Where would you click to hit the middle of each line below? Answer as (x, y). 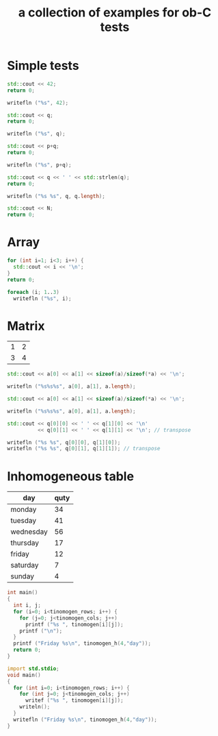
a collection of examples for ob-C (115, 13)
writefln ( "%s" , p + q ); (39, 165)
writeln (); (35, 707)
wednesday (29, 532)
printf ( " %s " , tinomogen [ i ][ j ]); (74, 624)
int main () (23, 593)
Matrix (26, 326)
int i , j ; (27, 605)
